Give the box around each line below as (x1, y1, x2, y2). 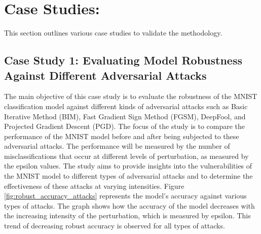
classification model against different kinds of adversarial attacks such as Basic (4, 101, 248, 111)
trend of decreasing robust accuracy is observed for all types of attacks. (4, 220, 225, 231)
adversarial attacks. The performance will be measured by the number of (4, 141, 230, 151)
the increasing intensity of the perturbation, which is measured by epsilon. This (4, 210, 251, 221)
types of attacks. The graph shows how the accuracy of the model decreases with (4, 200, 255, 211)
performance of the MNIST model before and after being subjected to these (4, 130, 239, 141)
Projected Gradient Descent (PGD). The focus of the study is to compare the (4, 121, 245, 131)
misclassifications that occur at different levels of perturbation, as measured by (4, 150, 249, 161)
